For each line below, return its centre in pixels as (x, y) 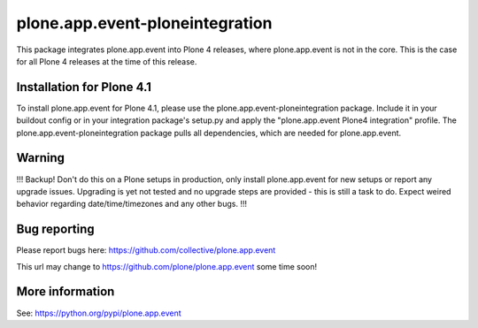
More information (66, 292)
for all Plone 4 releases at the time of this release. (107, 61)
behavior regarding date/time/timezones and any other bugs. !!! (132, 204)
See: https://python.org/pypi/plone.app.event (99, 313)
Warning (41, 158)
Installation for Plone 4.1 (84, 87)
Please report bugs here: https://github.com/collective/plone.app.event (146, 250)
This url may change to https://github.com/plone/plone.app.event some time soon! (167, 266)
